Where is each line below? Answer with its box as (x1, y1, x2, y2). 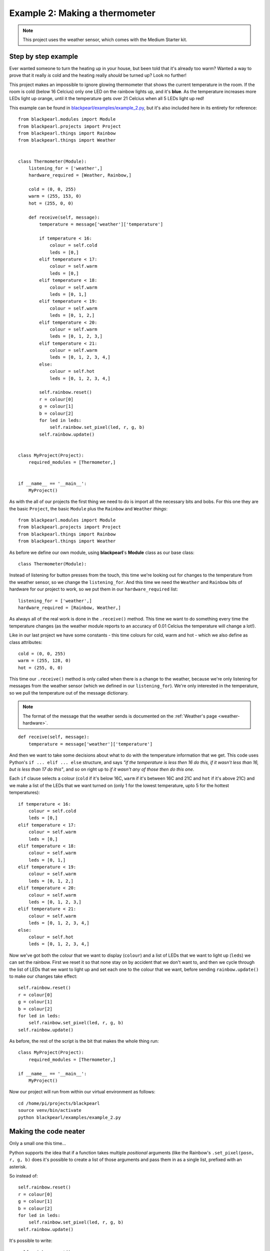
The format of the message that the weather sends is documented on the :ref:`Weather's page (22, 713, 217, 719)
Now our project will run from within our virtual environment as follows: (9, 1089, 155, 1095)
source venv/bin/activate (18, 1107, 82, 1113)
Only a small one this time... (9, 1140, 66, 1146)
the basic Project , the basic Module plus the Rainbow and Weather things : (9, 505, 167, 511)
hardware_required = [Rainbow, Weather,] (18, 604, 121, 610)
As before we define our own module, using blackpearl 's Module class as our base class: (9, 549, 194, 555)
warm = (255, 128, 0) (18, 658, 71, 664)
